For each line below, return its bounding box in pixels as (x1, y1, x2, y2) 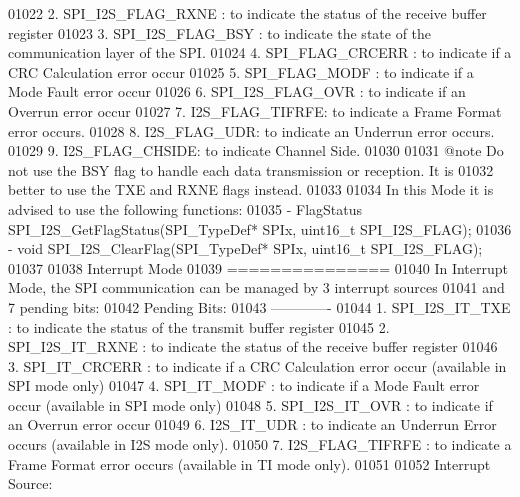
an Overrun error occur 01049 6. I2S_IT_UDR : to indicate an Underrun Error (8, 414, 497, 435)
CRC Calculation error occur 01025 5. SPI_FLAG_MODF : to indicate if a (8, 61, 474, 82)
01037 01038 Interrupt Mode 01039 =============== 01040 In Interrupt (8, 257, 508, 278)
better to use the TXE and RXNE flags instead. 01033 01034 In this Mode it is (8, 179, 494, 200)
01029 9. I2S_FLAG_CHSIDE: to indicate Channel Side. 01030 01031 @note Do (8, 140, 504, 161)
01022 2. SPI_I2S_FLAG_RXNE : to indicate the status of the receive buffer (8, 3, 487, 23)
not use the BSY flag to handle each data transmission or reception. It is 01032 (8, 159, 494, 180)
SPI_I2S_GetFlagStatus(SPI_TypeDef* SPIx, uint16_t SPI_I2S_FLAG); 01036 (8, 218, 512, 239)
